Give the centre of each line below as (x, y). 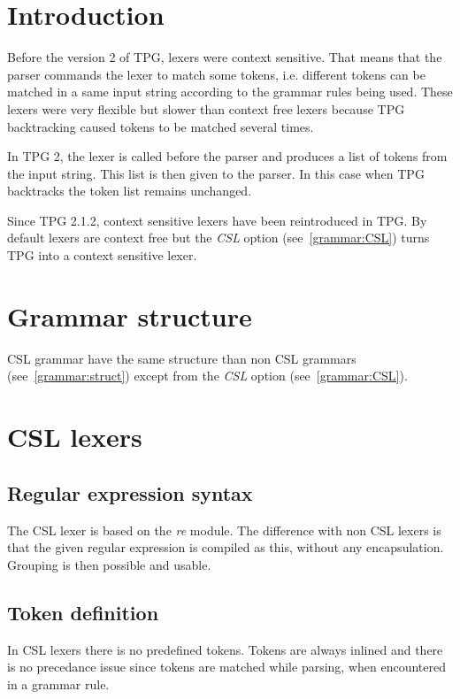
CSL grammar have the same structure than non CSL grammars (182, 358)
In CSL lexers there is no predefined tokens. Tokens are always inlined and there (225, 649)
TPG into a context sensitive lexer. (102, 255)
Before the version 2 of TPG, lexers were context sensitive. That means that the (225, 57)
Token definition (83, 612)
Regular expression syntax (130, 492)
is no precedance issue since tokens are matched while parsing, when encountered (227, 667)
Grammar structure (130, 315)
